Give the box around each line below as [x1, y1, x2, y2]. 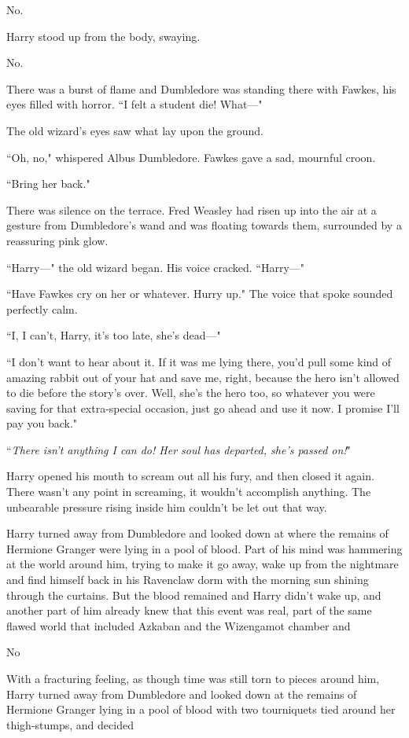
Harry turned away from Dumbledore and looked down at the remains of [6, 685, 357, 702]
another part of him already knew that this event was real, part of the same [6, 602, 372, 619]
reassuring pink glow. [6, 232, 109, 248]
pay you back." [6, 415, 78, 431]
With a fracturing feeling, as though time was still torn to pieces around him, [6, 670, 380, 686]
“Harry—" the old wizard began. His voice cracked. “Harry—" [6, 259, 305, 275]
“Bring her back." [6, 175, 90, 192]
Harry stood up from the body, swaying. [6, 28, 201, 44]
